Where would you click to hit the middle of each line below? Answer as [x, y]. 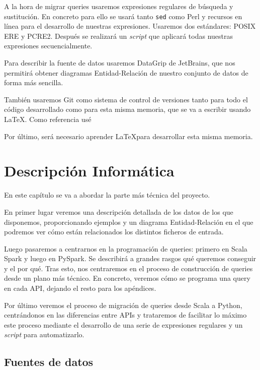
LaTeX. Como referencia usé [48, 119]
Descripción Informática [89, 171]
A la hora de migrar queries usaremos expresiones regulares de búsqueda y [119, 6]
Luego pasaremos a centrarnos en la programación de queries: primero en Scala [126, 248]
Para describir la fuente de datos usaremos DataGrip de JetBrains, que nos [120, 63]
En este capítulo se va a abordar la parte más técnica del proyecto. [107, 195]
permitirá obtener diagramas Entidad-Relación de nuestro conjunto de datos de [126, 72]
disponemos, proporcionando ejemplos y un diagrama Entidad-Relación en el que [129, 222]
